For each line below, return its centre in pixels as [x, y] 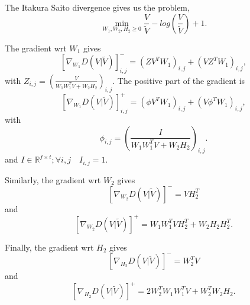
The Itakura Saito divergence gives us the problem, [97, 7]
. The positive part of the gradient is [179, 80]
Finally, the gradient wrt [49, 247]
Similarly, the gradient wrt [53, 179]
